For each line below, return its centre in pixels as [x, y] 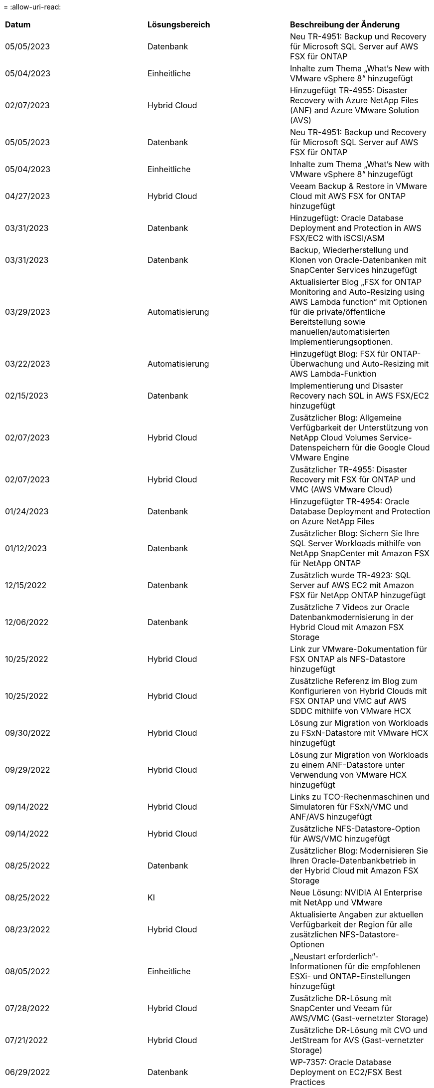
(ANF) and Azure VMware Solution [354, 110]
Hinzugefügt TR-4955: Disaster [349, 90]
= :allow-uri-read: [32, 7]
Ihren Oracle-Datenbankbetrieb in [353, 861]
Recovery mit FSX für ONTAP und [353, 479]
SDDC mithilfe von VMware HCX [350, 711]
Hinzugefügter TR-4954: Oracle [350, 501]
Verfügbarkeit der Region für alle [351, 924]
